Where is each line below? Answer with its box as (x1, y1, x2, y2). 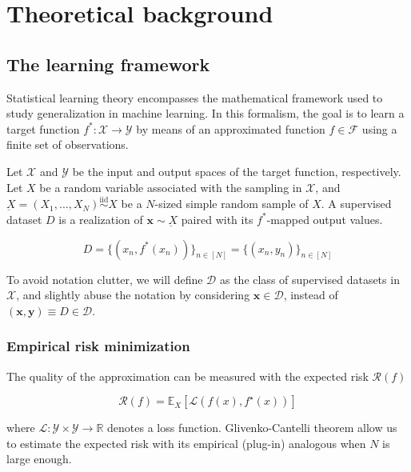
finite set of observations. (6, 136, 129, 153)
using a (361, 120, 397, 137)
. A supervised (321, 195, 392, 212)
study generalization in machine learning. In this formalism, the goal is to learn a (6, 105, 405, 122)
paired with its (181, 210, 253, 227)
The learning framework (6, 51, 210, 76)
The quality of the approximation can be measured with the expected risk (6, 367, 369, 384)
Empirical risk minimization (6, 336, 190, 356)
